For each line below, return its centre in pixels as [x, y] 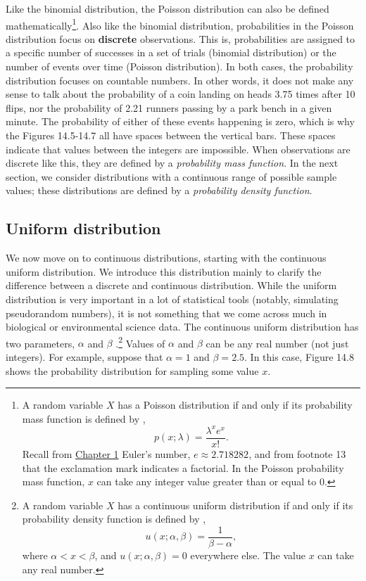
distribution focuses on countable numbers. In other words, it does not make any [180, 80]
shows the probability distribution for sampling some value [132, 370]
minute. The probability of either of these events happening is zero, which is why [180, 121]
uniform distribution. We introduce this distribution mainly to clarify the [164, 271]
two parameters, [40, 343]
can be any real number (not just [277, 343]
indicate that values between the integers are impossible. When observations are [178, 149]
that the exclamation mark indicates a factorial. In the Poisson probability [183, 467]
